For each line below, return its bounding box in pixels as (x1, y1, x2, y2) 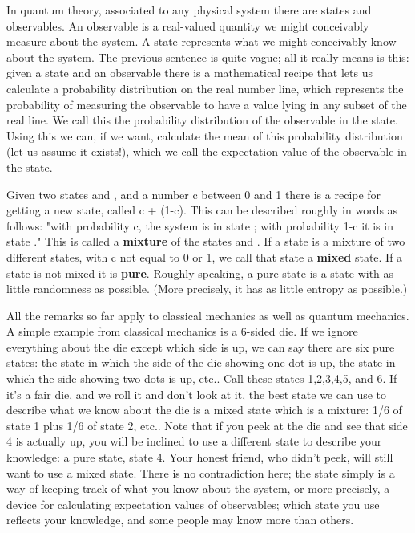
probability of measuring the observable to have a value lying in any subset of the (6, 96, 407, 112)
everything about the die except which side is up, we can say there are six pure (6, 338, 395, 355)
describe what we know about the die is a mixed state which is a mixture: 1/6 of (6, 401, 402, 418)
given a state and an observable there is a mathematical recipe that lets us (6, 64, 373, 81)
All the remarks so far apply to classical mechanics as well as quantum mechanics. (6, 307, 409, 323)
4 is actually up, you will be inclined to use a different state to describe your (6, 433, 382, 450)
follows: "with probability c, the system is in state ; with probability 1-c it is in (6, 217, 393, 234)
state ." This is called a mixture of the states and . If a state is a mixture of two (6, 233, 405, 250)
